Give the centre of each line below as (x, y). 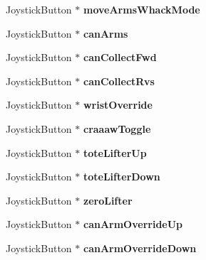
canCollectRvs (119, 81)
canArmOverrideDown (140, 248)
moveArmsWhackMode (141, 9)
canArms (105, 33)
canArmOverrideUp (133, 224)
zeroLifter (108, 200)
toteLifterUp (115, 152)
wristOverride (118, 105)
